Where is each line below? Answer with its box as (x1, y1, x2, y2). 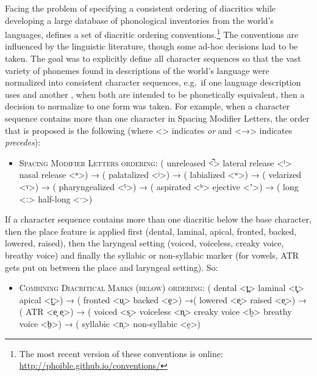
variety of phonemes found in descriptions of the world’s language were (5, 64, 269, 76)
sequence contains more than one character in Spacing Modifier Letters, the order (5, 112, 310, 124)
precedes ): (5, 136, 41, 149)
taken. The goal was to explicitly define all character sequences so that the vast (5, 52, 301, 65)
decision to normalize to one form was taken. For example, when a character (5, 100, 290, 112)
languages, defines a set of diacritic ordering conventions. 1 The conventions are (5, 26, 299, 40)
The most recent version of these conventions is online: (19, 347, 223, 359)
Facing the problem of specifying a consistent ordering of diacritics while (5, 2, 276, 14)
